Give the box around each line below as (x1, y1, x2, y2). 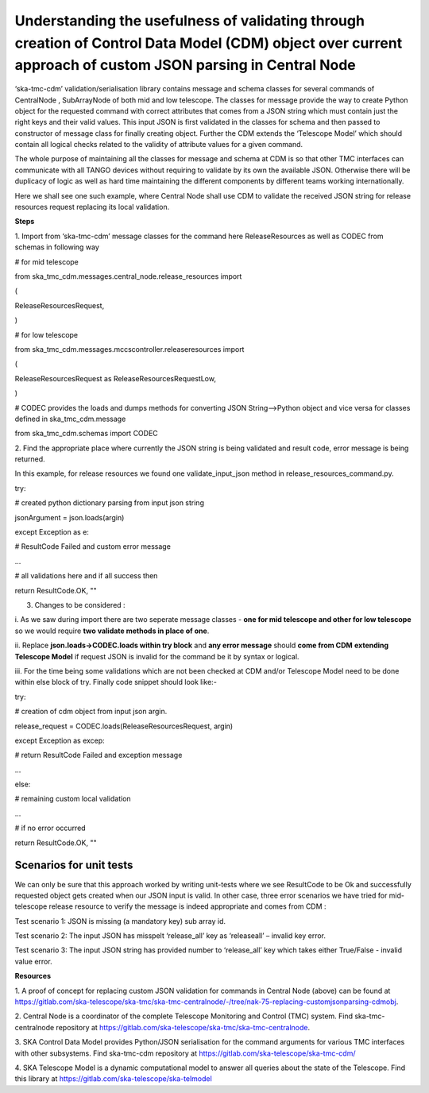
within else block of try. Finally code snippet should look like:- (14, 678, 218, 687)
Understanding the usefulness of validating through (14, 12, 365, 29)
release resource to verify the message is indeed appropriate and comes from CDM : (48, 902, 327, 911)
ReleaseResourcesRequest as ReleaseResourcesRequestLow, (14, 373, 216, 383)
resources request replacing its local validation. (14, 203, 170, 212)
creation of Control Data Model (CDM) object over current (14, 34, 403, 52)
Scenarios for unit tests (14, 859, 133, 872)
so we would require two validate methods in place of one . (14, 626, 210, 635)
